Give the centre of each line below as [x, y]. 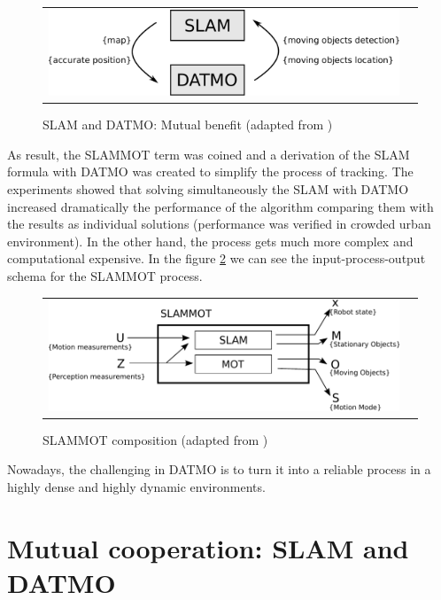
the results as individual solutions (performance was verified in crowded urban [219, 224]
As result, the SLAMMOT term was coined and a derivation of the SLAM [209, 154]
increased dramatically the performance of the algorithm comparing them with [220, 206]
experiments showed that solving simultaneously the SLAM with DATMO [208, 189]
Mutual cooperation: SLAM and [208, 547]
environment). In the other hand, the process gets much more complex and [210, 241]
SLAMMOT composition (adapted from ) [155, 439]
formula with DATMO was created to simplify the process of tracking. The [210, 171]
